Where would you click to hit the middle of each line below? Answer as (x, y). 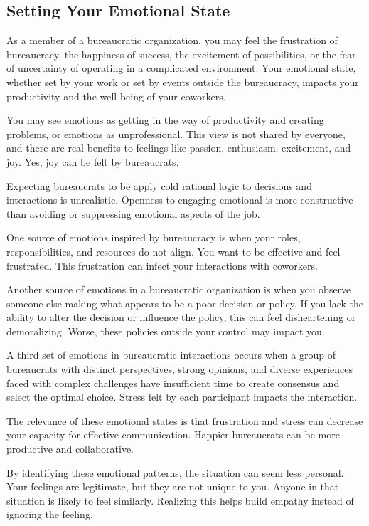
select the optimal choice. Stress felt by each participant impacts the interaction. (182, 397)
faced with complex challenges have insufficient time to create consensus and (173, 383)
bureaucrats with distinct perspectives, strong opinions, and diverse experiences (180, 369)
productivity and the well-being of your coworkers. (116, 96)
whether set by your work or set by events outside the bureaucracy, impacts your (183, 81)
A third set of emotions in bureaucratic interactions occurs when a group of (171, 355)
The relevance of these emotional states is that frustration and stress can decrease (185, 420)
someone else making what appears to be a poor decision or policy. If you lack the (185, 303)
